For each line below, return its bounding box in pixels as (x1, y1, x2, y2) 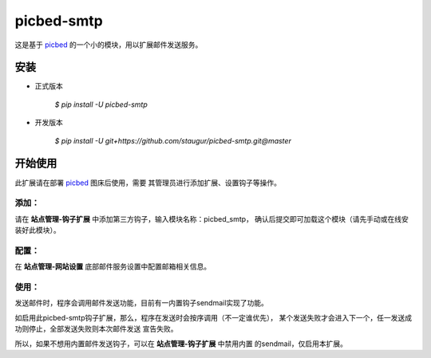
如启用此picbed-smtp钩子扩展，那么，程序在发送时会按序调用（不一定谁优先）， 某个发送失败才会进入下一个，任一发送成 (14, 313, 413, 322)
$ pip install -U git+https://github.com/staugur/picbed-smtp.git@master (54, 136, 291, 145)
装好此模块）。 (14, 226, 61, 235)
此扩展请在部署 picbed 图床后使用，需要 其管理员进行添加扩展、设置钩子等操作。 (14, 178, 282, 187)
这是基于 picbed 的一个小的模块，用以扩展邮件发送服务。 (14, 40, 203, 49)
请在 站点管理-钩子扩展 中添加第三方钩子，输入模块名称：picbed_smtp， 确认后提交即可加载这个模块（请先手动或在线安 (14, 214, 409, 223)
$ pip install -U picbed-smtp (54, 100, 148, 109)
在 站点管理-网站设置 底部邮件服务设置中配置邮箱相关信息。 (14, 262, 212, 271)
